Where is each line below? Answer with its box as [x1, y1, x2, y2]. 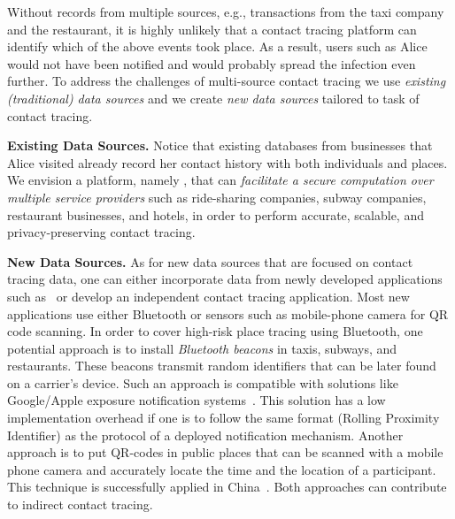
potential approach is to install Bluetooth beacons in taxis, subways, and [7, 339, 397, 357]
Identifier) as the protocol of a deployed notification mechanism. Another [7, 425, 404, 444]
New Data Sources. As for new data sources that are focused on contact [7, 252, 413, 271]
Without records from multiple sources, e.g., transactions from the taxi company [7, 3, 444, 20]
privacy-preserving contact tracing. [7, 223, 196, 241]
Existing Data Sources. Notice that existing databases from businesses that [7, 136, 433, 155]
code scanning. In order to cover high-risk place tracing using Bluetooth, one [7, 322, 423, 340]
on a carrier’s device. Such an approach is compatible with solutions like [7, 373, 398, 392]
